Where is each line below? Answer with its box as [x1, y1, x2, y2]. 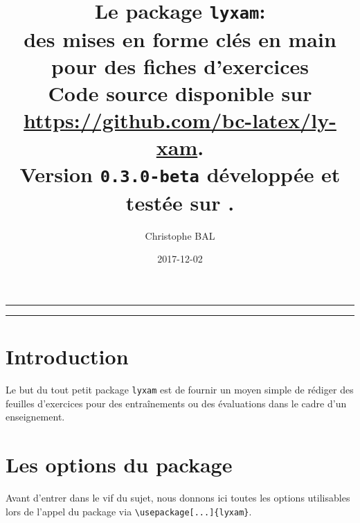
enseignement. [6, 409, 65, 424]
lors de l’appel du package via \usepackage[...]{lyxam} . [6, 504, 252, 518]
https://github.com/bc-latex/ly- [24, 106, 336, 134]
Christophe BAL [145, 228, 215, 242]
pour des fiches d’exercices [51, 51, 309, 80]
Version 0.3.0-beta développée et [19, 160, 341, 188]
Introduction [6, 342, 129, 371]
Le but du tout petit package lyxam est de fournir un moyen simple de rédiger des [6, 382, 354, 396]
